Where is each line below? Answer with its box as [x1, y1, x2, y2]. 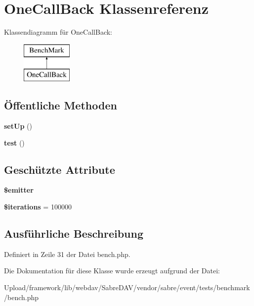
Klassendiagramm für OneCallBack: [4, 27, 112, 37]
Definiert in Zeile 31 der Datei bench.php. [4, 249, 130, 259]
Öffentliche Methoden [4, 98, 117, 113]
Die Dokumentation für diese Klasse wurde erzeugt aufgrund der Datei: [4, 265, 220, 276]
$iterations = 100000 [4, 202, 72, 212]
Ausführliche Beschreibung [4, 226, 143, 241]
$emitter [4, 185, 34, 195]
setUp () [4, 121, 32, 131]
